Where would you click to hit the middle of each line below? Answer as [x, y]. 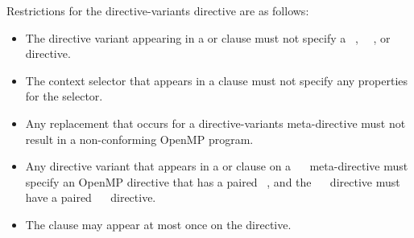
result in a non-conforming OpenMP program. [139, 139]
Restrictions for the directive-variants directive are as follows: [158, 10]
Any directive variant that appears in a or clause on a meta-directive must [217, 166]
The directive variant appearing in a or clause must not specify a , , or [208, 37]
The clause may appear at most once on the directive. [158, 224]
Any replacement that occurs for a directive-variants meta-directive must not [215, 123]
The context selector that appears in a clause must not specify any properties [217, 80]
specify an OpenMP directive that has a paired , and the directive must [213, 181]
